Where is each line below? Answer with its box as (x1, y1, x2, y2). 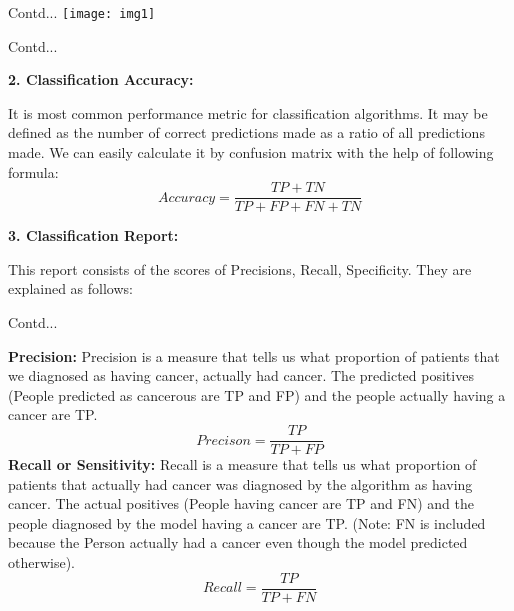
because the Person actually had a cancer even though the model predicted (8, 532, 468, 553)
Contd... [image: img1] (8, 2, 156, 22)
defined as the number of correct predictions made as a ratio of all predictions (8, 122, 485, 143)
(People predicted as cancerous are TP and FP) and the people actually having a (8, 384, 506, 405)
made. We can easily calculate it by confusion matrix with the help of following (8, 142, 494, 163)
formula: (8, 161, 59, 182)
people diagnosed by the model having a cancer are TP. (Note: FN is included (8, 512, 486, 533)
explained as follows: (8, 278, 133, 299)
